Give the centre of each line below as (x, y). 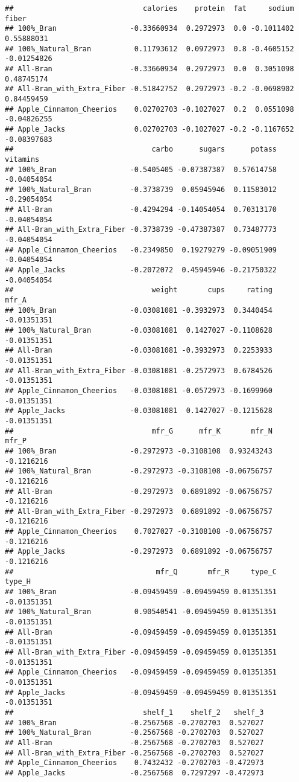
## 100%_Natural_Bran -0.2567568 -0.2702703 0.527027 (134, 733)
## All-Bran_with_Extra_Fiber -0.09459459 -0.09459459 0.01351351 (141, 652)
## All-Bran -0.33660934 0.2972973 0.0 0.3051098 (149, 69)
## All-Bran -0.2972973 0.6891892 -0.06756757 (139, 491)
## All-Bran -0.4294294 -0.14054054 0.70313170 (141, 210)
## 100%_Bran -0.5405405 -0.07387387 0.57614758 (141, 169)
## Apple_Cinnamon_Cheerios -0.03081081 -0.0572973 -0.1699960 (139, 390)
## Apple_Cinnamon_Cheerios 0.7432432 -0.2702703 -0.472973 (134, 763)
